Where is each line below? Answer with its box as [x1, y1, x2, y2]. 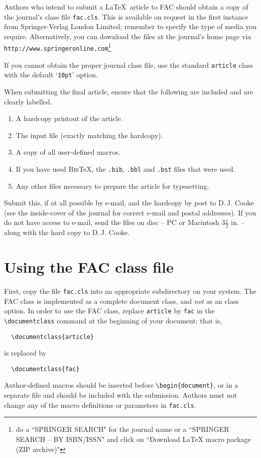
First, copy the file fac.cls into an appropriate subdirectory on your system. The [4, 286, 256, 296]
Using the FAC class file [4, 257, 174, 277]
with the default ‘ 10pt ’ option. [4, 69, 98, 80]
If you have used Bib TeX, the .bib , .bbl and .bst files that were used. [16, 164, 235, 174]
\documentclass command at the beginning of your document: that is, [4, 315, 222, 325]
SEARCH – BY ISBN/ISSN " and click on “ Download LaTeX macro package [16, 433, 251, 444]
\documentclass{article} [11, 333, 94, 340]
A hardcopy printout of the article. [16, 113, 123, 124]
